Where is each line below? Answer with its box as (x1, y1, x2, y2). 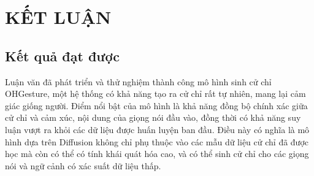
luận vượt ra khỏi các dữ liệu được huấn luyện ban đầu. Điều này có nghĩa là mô (5, 123, 310, 136)
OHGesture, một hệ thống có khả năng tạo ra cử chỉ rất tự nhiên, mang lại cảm (5, 87, 306, 100)
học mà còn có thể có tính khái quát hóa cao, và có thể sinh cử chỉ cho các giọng (5, 147, 309, 160)
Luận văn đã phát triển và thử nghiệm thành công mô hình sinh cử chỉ (5, 75, 272, 88)
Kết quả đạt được (5, 46, 120, 65)
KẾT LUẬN (5, 4, 112, 29)
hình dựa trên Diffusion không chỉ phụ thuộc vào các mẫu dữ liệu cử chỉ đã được (5, 135, 309, 148)
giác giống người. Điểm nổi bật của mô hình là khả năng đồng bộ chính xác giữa (5, 99, 308, 112)
